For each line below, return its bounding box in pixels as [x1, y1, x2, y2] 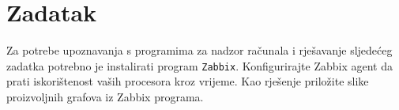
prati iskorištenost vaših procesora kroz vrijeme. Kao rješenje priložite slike [6, 73, 369, 89]
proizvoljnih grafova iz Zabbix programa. [6, 88, 204, 104]
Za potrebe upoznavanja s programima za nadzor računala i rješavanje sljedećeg [6, 42, 393, 59]
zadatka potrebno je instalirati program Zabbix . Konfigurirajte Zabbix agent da [6, 57, 393, 74]
